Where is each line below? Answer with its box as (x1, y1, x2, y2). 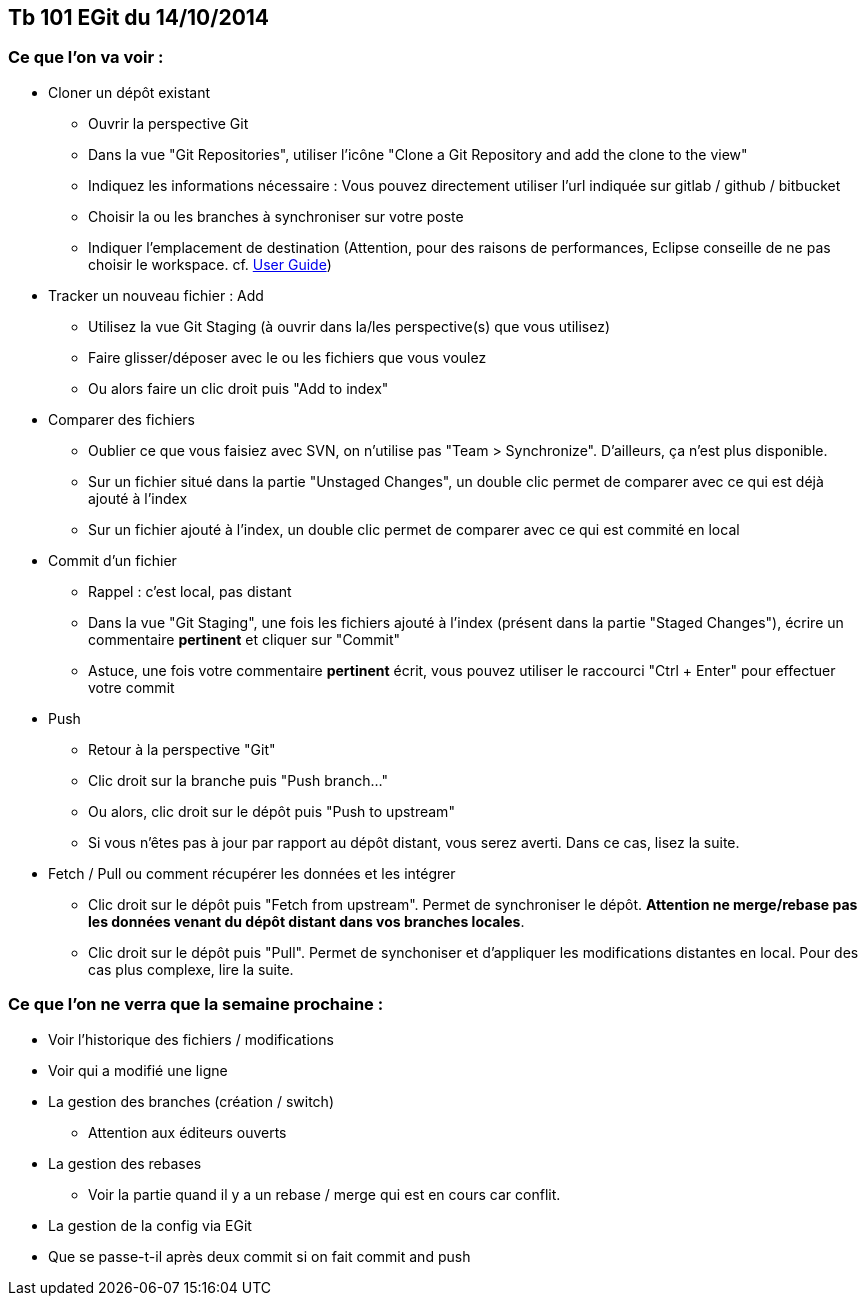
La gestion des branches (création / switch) (48, 1092, 334, 1110)
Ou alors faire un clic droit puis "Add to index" (88, 379, 389, 397)
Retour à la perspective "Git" (88, 740, 276, 758)
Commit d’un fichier (48, 551, 177, 569)
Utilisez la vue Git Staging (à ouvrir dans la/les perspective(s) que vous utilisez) (88, 317, 611, 335)
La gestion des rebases (48, 1154, 202, 1172)
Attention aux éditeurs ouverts (88, 1123, 287, 1141)
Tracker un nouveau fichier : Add (48, 286, 264, 304)
